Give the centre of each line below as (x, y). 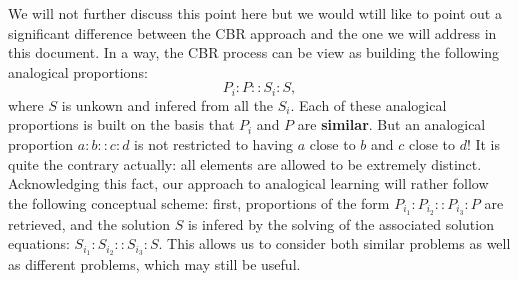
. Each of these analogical (368, 104)
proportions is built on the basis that (121, 124)
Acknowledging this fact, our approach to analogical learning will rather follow (248, 183)
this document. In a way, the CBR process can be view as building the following (254, 52)
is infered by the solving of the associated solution (340, 223)
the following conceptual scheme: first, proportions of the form (199, 202)
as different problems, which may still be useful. (154, 264)
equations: (39, 243)
